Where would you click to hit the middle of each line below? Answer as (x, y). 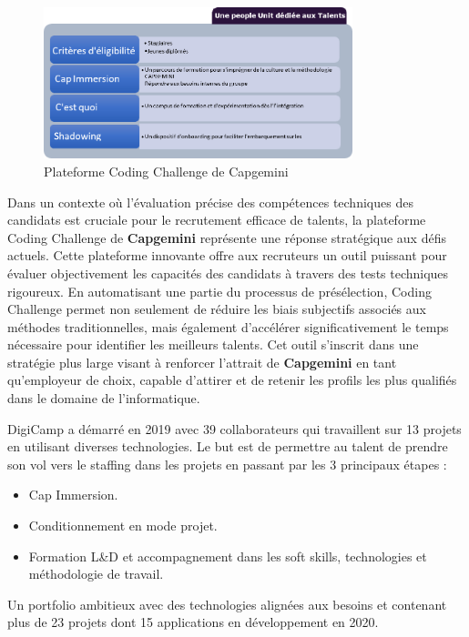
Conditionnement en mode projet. (123, 526)
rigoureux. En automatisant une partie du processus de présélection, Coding (219, 291)
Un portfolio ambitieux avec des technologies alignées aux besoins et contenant (227, 604)
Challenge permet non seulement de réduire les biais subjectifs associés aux (217, 309)
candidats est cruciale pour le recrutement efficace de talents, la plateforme (217, 220)
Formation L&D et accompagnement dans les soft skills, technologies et (228, 556)
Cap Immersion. (73, 495)
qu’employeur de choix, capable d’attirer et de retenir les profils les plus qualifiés (232, 380)
